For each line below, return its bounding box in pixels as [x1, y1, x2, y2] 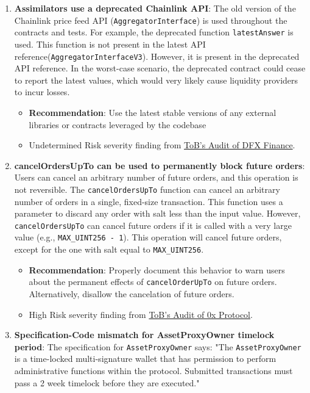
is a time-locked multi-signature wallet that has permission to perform [14, 352, 277, 365]
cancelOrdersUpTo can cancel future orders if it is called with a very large [14, 218, 292, 231]
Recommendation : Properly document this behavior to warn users [29, 263, 285, 276]
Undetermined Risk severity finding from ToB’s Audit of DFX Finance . [29, 139, 295, 151]
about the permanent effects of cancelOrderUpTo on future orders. [29, 275, 277, 288]
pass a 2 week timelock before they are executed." [14, 376, 200, 389]
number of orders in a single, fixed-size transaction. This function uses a [14, 195, 283, 207]
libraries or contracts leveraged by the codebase [29, 118, 206, 131]
